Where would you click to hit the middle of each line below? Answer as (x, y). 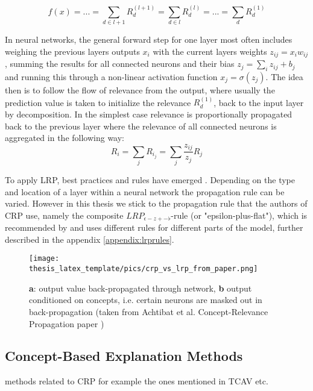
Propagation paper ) (67, 323)
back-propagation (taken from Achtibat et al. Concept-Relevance (149, 311)
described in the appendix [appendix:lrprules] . (90, 239)
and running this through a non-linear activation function (111, 76)
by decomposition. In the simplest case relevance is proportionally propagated (149, 114)
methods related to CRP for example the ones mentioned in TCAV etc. (137, 381)
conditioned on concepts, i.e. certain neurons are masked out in (146, 300)
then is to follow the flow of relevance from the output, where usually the (140, 89)
